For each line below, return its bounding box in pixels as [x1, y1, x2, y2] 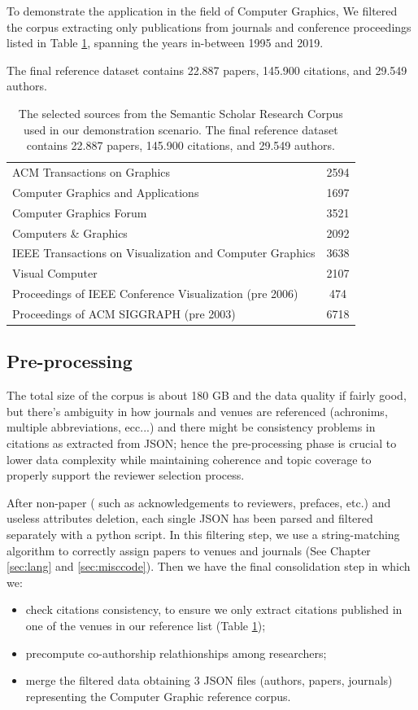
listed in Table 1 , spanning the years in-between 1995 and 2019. [7, 34, 324, 51]
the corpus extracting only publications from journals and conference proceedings [7, 18, 411, 35]
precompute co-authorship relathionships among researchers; [25, 644, 327, 661]
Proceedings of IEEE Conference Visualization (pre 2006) [12, 285, 298, 302]
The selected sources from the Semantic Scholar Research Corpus [18, 104, 343, 121]
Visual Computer [12, 265, 98, 282]
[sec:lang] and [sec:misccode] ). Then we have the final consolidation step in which [7, 558, 411, 575]
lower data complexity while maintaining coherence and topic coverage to [7, 450, 372, 467]
